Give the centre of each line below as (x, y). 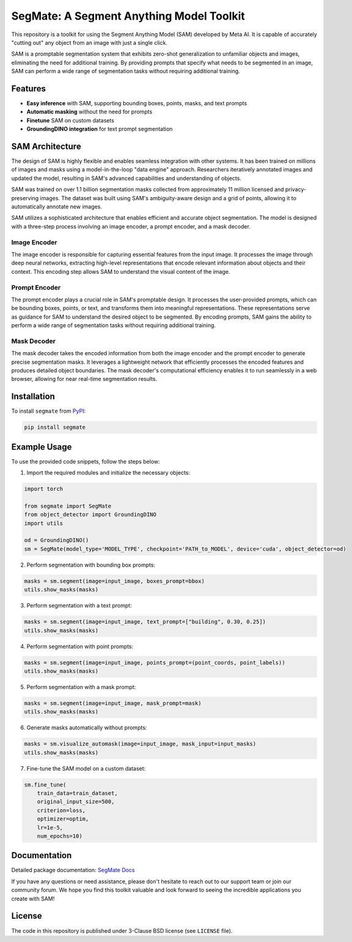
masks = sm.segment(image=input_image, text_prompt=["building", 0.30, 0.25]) (145, 622)
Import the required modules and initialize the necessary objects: (108, 473)
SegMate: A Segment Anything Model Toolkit (128, 16)
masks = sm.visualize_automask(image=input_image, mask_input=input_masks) (140, 744)
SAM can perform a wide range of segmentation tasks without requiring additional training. (126, 71)
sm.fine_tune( (45, 785)
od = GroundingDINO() (57, 540)
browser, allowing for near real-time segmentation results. (84, 379)
